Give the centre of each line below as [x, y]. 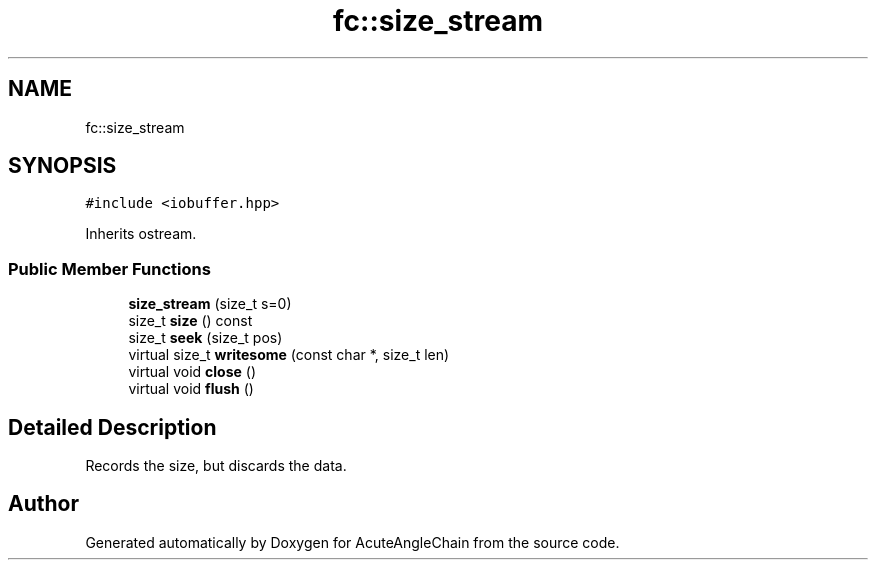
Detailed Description [112, 427]
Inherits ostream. [141, 234]
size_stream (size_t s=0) [210, 304]
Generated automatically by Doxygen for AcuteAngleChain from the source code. [352, 542]
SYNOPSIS [62, 166]
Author [43, 504]
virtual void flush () [191, 389]
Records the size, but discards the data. [216, 466]
